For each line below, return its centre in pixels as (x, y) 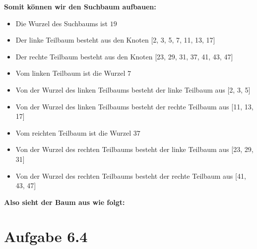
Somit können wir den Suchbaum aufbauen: (80, 6)
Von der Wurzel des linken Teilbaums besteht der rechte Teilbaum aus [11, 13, (134, 106)
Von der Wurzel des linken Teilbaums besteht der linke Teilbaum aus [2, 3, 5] (133, 89)
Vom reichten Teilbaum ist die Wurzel (73, 132)
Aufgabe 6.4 (46, 236)
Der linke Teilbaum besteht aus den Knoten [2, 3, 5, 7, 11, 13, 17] (115, 40)
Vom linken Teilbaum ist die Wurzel (70, 73)
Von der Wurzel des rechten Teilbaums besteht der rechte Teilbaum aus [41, (131, 175)
